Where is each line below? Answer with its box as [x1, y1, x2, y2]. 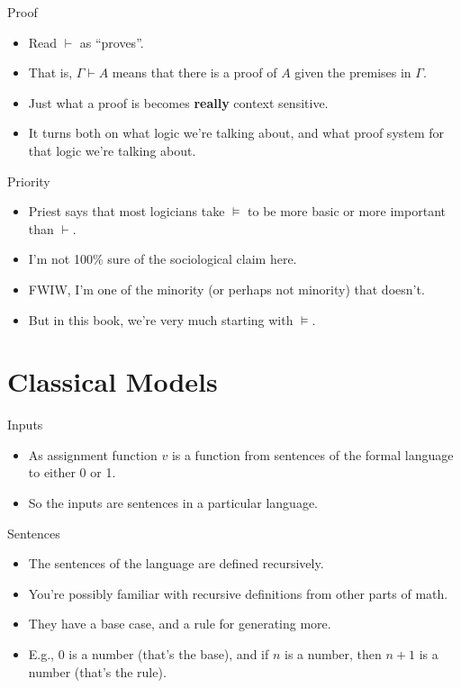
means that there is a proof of [112, 63, 277, 82]
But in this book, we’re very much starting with [28, 310, 294, 329]
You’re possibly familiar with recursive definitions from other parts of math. [28, 584, 448, 602]
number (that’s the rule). [28, 662, 167, 681]
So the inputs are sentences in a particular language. [28, 493, 318, 512]
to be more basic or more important [248, 202, 446, 221]
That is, [28, 63, 73, 82]
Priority [7, 171, 50, 190]
